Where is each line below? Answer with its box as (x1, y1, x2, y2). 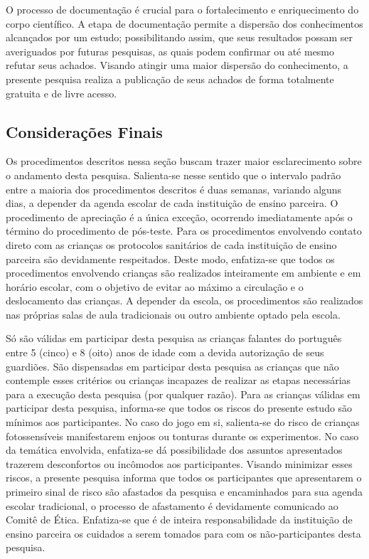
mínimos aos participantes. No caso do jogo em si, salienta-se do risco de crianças (6, 415, 360, 430)
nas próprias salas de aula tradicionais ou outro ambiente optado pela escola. (6, 307, 341, 321)
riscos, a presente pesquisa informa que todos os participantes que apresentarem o (6, 470, 362, 485)
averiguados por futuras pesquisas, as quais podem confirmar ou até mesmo (6, 43, 335, 58)
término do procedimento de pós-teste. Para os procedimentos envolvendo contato (6, 223, 362, 238)
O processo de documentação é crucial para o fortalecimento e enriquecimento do (6, 2, 359, 16)
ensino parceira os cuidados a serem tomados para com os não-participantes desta (6, 526, 361, 541)
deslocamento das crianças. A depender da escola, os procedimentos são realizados (6, 293, 363, 308)
